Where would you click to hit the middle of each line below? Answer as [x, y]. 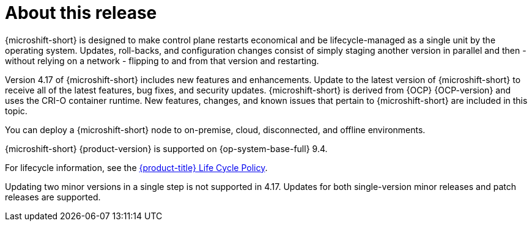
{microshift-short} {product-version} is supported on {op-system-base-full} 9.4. [166, 148]
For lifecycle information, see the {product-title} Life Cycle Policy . [136, 167]
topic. [16, 111]
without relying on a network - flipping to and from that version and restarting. [162, 60]
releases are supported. [53, 197]
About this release [81, 13]
